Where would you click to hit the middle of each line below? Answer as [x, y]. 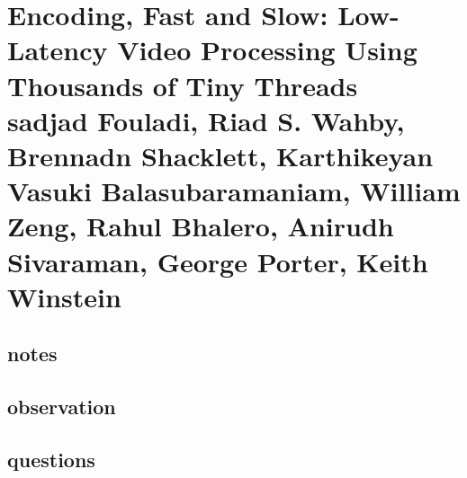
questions [51, 459]
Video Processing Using [267, 50]
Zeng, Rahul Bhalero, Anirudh [201, 226]
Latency [58, 50]
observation [62, 407]
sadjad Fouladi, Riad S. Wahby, [206, 120]
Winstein [64, 296]
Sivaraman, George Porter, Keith [218, 261]
